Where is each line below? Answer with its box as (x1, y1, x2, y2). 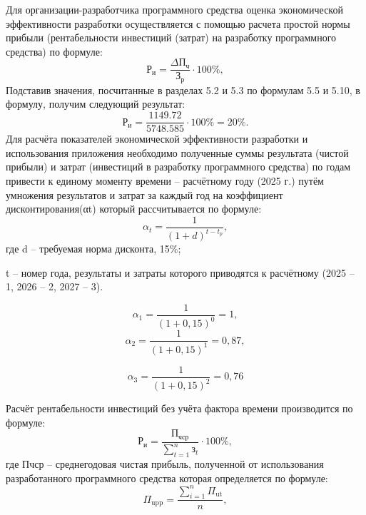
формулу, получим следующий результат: (6, 96, 185, 111)
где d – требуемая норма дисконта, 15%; (6, 241, 181, 256)
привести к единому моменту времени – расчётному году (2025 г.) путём (6, 173, 324, 188)
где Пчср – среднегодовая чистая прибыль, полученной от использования (6, 456, 324, 471)
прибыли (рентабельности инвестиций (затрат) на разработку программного (6, 30, 337, 45)
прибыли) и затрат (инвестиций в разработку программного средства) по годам (6, 159, 351, 174)
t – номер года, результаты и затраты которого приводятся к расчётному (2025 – (6, 265, 355, 280)
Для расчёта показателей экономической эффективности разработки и (6, 131, 308, 146)
